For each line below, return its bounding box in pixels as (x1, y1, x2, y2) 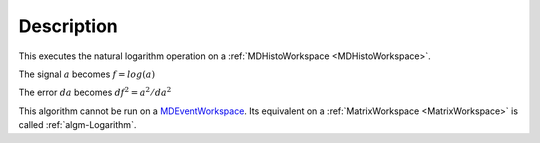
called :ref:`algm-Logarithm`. (18, 119, 137, 131)
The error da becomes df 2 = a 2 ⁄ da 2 (18, 85, 172, 99)
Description (18, 15, 119, 37)
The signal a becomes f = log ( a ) (18, 68, 155, 80)
